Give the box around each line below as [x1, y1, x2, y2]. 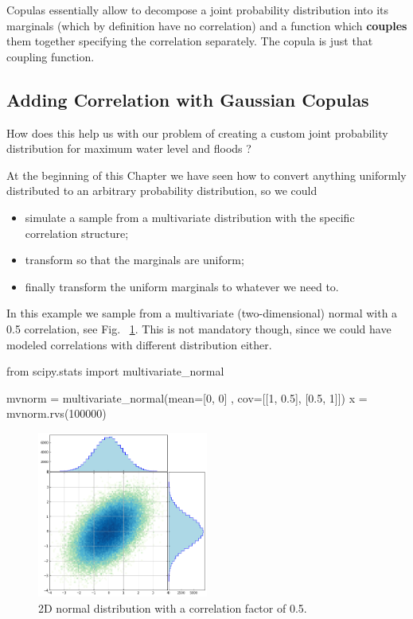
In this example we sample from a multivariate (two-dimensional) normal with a [6, 305, 398, 321]
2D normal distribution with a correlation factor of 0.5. [38, 599, 307, 616]
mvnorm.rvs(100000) [6, 405, 107, 422]
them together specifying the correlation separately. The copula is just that [6, 33, 373, 49]
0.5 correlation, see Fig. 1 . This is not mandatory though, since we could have [6, 320, 392, 337]
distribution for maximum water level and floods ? [6, 140, 251, 157]
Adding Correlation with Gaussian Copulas [6, 87, 369, 111]
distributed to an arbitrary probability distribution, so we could [6, 182, 318, 199]
